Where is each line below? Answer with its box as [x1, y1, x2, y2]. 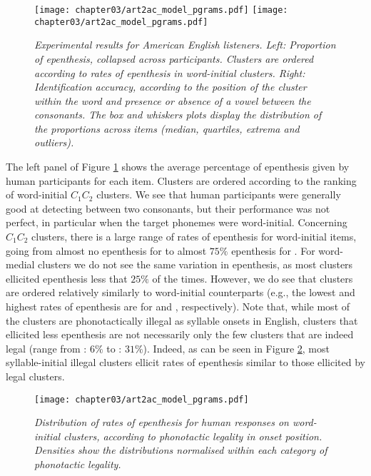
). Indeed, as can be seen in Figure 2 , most [143, 340, 330, 355]
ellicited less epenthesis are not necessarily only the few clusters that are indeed [6, 327, 354, 342]
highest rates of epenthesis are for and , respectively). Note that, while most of [6, 299, 350, 313]
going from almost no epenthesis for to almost [6, 243, 207, 258]
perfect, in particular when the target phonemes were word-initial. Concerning [6, 215, 347, 230]
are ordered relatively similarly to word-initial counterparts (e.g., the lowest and [6, 285, 355, 300]
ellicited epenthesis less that [6, 270, 128, 285]
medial [6, 257, 35, 272]
